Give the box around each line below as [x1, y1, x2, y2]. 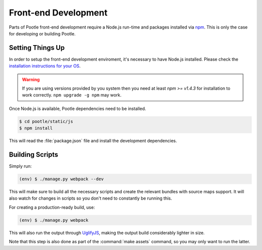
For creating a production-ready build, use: [9, 204, 95, 210]
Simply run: [9, 163, 32, 169]
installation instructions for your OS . [9, 63, 81, 69]
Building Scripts [9, 150, 58, 158]
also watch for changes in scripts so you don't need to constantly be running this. [9, 195, 172, 201]
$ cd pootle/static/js [19, 119, 73, 124]
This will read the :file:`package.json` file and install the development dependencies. [9, 138, 177, 144]
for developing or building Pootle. [9, 31, 76, 36]
